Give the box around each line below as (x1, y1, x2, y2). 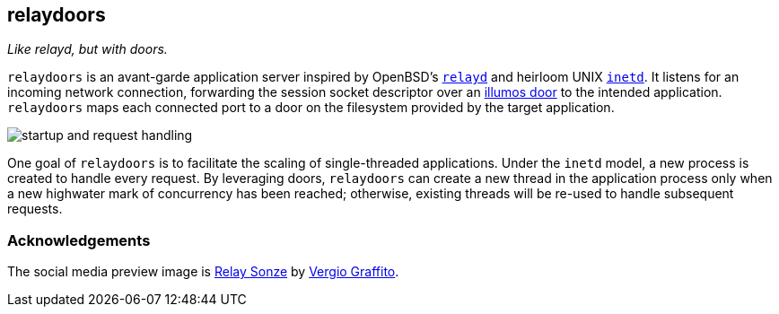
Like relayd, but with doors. (7, 41, 168, 57)
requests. (7, 201, 63, 217)
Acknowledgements (7, 231, 151, 249)
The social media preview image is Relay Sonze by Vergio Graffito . (7, 264, 399, 280)
